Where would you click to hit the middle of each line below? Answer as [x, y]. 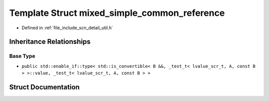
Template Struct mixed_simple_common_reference [117, 13]
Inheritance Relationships [50, 42]
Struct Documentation [44, 87]
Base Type [22, 56]
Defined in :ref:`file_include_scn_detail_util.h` [67, 28]
